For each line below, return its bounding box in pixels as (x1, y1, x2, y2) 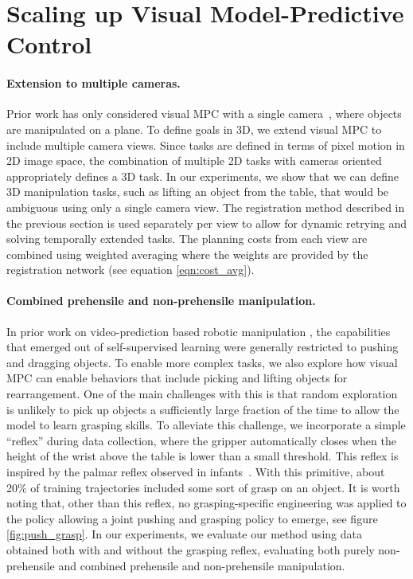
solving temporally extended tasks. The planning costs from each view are (6, 230, 368, 247)
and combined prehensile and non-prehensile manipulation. (58, 557, 345, 573)
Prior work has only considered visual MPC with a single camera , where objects (6, 105, 402, 122)
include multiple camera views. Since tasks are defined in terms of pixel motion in (6, 136, 405, 153)
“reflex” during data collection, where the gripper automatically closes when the (6, 432, 396, 448)
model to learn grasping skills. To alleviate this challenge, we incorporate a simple (6, 417, 406, 433)
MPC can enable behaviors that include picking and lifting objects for (6, 370, 348, 386)
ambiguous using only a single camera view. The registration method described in (6, 198, 405, 215)
